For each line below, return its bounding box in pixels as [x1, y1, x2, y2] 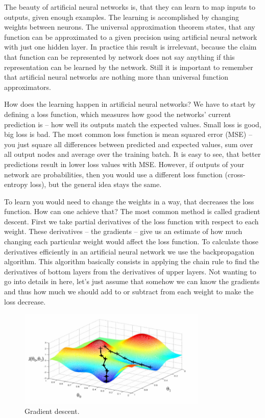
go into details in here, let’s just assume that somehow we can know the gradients [4, 276, 260, 287]
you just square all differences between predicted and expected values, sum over [4, 138, 253, 149]
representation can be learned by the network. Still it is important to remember [4, 61, 253, 72]
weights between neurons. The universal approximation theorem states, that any [4, 21, 255, 32]
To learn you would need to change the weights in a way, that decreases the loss [4, 196, 254, 206]
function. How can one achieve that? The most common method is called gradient [4, 206, 260, 217]
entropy [4, 179, 28, 190]
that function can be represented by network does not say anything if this [4, 51, 235, 62]
